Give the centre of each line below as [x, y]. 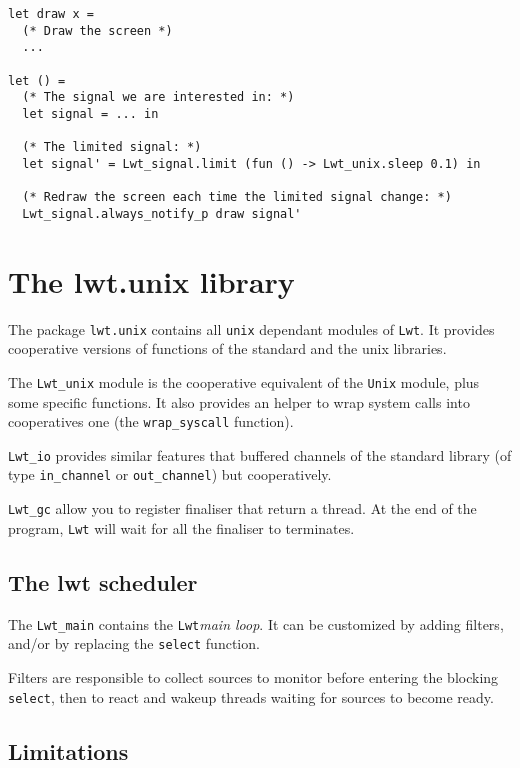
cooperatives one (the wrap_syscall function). [151, 421]
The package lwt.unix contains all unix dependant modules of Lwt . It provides [251, 328]
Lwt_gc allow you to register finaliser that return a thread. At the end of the [242, 508]
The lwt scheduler [103, 581]
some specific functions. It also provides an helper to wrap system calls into [239, 401]
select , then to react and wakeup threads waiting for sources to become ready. [251, 696]
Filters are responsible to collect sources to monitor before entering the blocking [253, 676]
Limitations [68, 750]
